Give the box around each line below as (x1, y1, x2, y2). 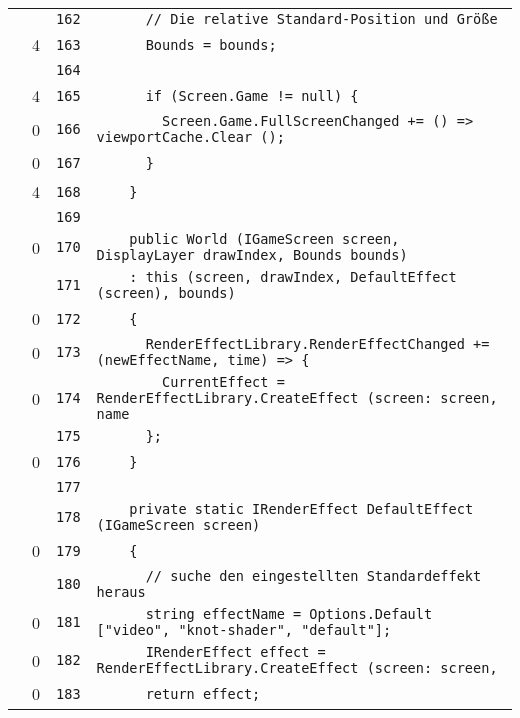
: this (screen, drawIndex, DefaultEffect (129, 269, 457, 285)
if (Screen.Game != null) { (145, 87, 359, 104)
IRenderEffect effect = (145, 644, 326, 660)
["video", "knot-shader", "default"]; (96, 622, 392, 638)
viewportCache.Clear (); (96, 129, 285, 145)
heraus (96, 584, 146, 600)
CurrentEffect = (162, 374, 285, 390)
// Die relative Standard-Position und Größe (145, 11, 498, 27)
